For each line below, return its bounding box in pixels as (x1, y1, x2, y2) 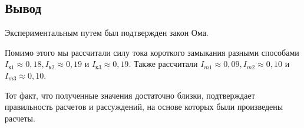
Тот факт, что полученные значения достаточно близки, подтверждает (5, 89, 255, 101)
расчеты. (5, 112, 35, 124)
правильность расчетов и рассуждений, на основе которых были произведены (5, 100, 283, 113)
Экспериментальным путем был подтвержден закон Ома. (5, 26, 209, 39)
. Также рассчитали (128, 58, 198, 70)
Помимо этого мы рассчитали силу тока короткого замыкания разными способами (5, 46, 299, 58)
